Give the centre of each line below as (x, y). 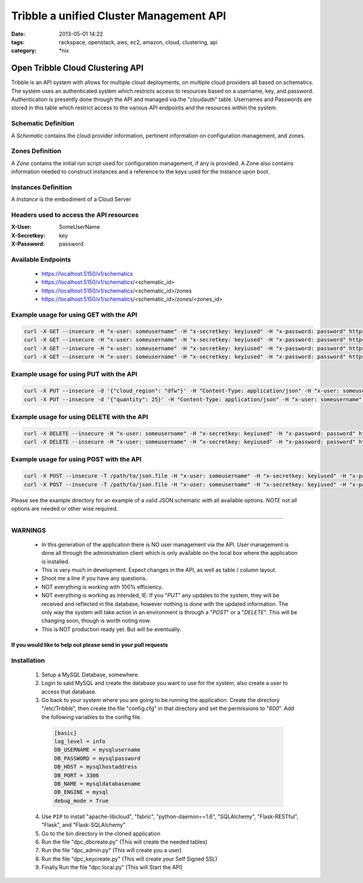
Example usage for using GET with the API (74, 315)
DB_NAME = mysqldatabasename (97, 784)
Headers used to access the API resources (75, 215)
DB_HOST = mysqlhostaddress (96, 767)
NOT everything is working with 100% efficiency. (102, 586)
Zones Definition (36, 151)
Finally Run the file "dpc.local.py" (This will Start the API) (112, 867)
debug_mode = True (81, 801)
